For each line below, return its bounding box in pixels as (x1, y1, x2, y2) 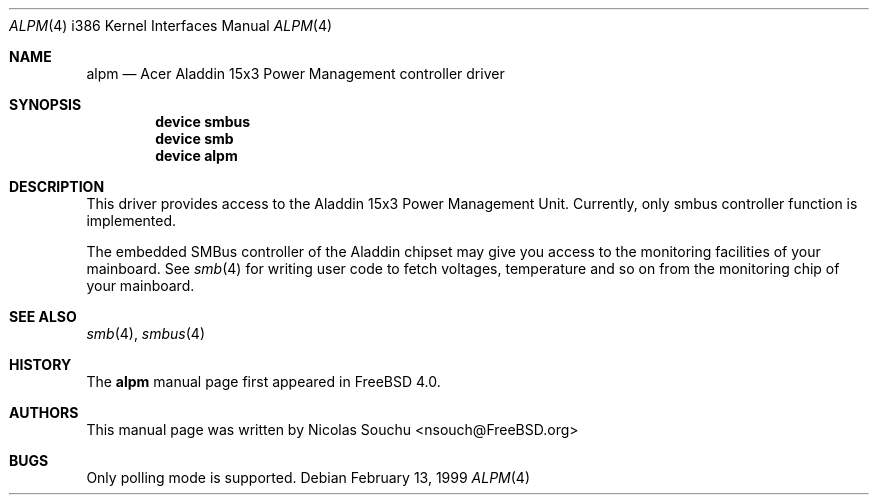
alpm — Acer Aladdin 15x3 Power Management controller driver (86, 65, 505, 82)
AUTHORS (9, 404, 79, 421)
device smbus (155, 113, 251, 130)
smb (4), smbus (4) (86, 325, 206, 342)
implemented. (86, 212, 177, 229)
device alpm (155, 147, 238, 164)
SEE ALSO (9, 308, 77, 325)
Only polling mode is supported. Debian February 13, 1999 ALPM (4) (86, 469, 531, 486)
